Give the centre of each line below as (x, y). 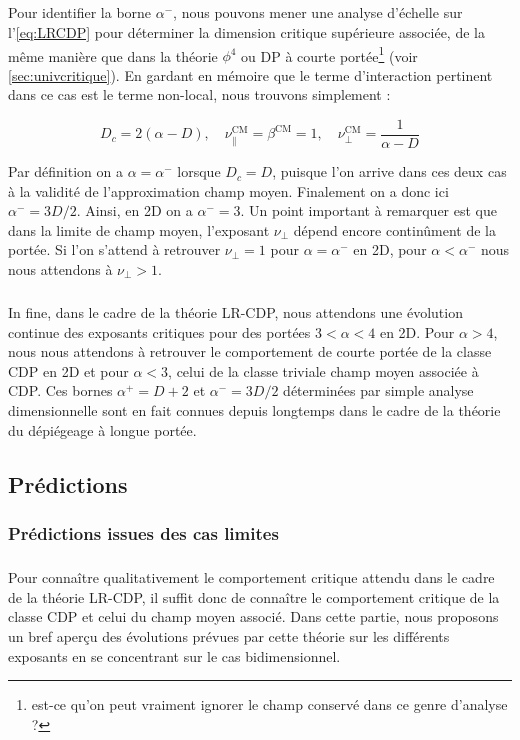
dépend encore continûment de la (394, 229)
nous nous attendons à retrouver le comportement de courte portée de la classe (250, 351)
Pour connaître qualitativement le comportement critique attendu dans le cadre (251, 577)
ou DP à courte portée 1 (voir (329, 54)
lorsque (199, 171)
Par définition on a (65, 171)
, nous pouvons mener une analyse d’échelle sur (318, 12)
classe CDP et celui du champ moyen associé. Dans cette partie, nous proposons (253, 616)
